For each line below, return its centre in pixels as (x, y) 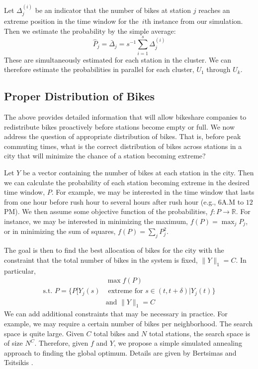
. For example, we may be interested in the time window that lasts (153, 192)
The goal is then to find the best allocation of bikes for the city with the (114, 250)
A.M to (233, 201)
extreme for (126, 291)
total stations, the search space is (199, 333)
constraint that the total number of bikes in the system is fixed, (101, 259)
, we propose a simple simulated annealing (178, 343)
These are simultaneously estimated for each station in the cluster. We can (118, 59)
